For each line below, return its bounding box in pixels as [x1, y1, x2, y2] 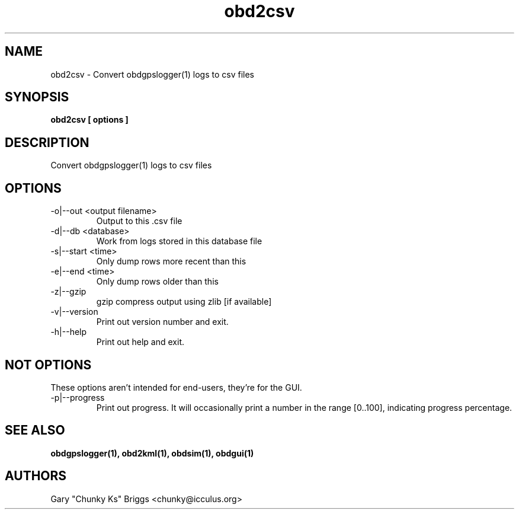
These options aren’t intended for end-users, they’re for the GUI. [50, 382, 302, 392]
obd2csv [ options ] [50, 114, 129, 125]
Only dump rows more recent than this [96, 256, 246, 267]
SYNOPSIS [5, 90, 69, 105]
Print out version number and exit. [96, 317, 229, 327]
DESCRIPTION [5, 135, 89, 150]
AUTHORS [5, 468, 67, 484]
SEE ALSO [5, 423, 65, 438]
